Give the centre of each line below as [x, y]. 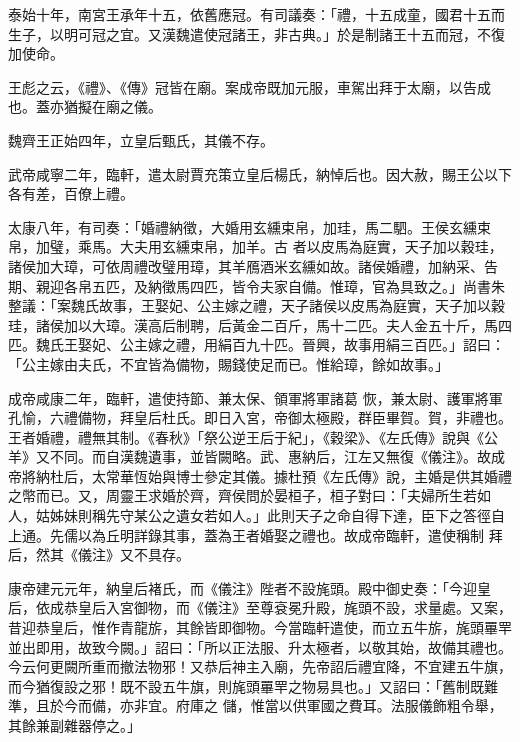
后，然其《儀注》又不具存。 [99, 554]
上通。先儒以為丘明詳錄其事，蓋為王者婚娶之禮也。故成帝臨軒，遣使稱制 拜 [255, 534]
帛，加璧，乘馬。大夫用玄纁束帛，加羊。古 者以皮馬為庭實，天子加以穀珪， [255, 246]
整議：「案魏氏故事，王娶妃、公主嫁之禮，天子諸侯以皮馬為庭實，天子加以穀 [256, 305]
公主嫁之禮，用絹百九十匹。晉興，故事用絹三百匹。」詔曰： [312, 344]
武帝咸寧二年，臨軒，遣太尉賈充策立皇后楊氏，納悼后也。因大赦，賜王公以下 [260, 173]
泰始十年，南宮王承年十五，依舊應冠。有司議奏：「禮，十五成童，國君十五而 [256, 14]
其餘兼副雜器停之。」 [74, 725]
